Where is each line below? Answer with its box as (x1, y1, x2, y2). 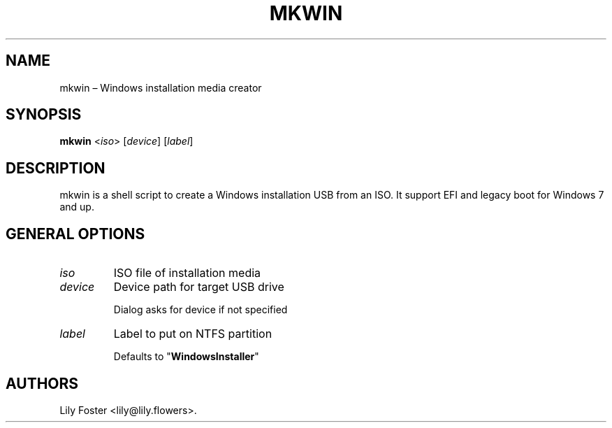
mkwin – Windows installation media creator (59, 81, 262, 94)
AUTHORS (6, 374, 79, 392)
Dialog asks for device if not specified (113, 304, 288, 316)
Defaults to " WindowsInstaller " (113, 350, 259, 363)
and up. (59, 201, 94, 213)
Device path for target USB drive (113, 280, 284, 294)
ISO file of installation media (113, 266, 261, 280)
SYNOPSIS (6, 106, 82, 124)
